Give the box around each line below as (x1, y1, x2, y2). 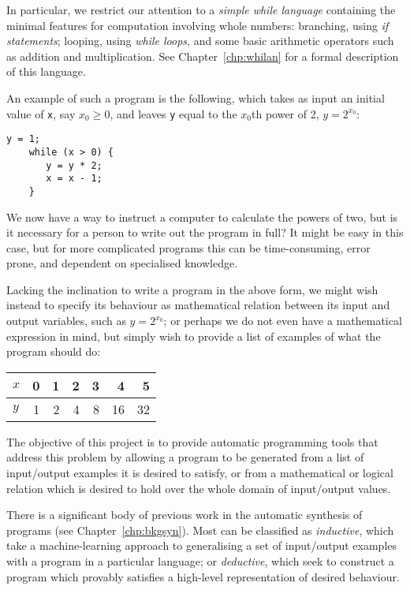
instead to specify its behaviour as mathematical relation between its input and (6, 297, 390, 313)
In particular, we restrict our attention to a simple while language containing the (6, 2, 396, 17)
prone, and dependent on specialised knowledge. (6, 255, 238, 271)
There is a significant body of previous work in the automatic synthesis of (6, 506, 363, 523)
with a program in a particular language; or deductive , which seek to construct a (6, 553, 394, 569)
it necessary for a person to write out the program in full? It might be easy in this (6, 224, 404, 241)
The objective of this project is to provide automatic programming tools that (6, 433, 378, 450)
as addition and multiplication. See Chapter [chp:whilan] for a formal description (6, 47, 399, 64)
